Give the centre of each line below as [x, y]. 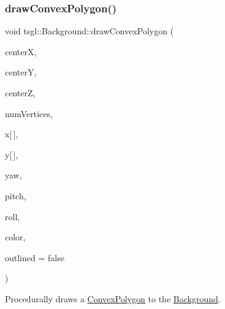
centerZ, [20, 93]
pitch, [16, 195]
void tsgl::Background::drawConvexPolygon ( [90, 31]
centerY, [21, 72]
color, [15, 237]
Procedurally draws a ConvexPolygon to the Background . [113, 298]
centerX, [21, 51]
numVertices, [29, 113]
